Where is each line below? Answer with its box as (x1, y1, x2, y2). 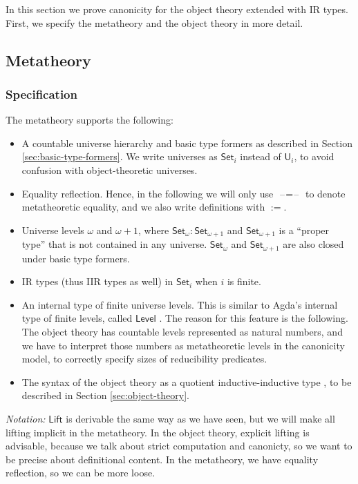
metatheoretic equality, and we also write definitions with (21, 200, 265, 214)
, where (138, 222, 169, 237)
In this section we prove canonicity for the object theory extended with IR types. (6, 2, 348, 16)
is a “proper (279, 222, 330, 237)
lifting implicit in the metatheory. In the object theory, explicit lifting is (6, 425, 310, 439)
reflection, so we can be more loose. (6, 465, 156, 480)
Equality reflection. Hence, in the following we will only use (21, 186, 274, 200)
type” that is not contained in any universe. (21, 237, 207, 251)
